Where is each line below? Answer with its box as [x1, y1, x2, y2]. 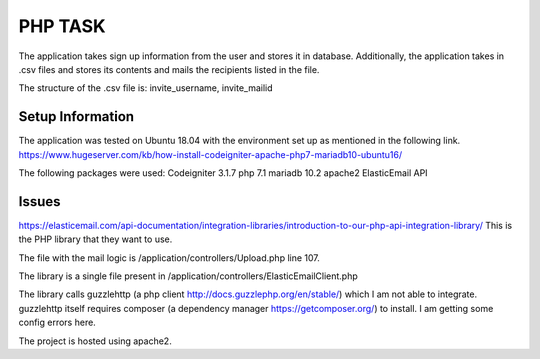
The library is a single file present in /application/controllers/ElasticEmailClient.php [18, 270, 359, 282]
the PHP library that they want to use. [18, 233, 173, 245]
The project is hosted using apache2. [18, 335, 172, 347]
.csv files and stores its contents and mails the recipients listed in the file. [18, 63, 320, 75]
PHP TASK [18, 15, 106, 37]
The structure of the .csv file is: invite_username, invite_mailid [18, 82, 274, 94]
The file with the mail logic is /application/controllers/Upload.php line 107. [18, 251, 320, 264]
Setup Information [18, 108, 135, 125]
